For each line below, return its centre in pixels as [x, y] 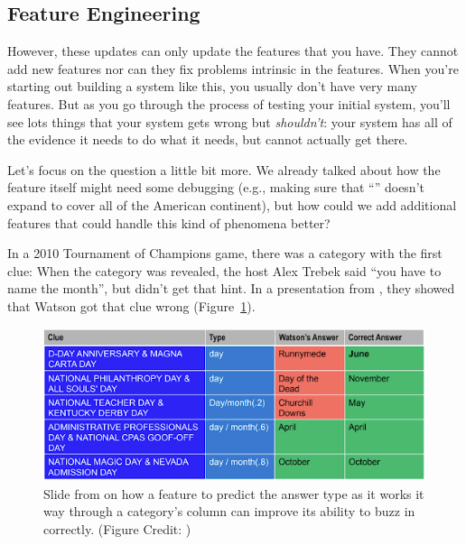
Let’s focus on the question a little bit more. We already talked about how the [224, 169]
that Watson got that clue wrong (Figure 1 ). [131, 305]
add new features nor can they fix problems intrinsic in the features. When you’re [233, 68]
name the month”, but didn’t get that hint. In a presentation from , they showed [231, 288]
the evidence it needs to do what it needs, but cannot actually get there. [208, 139]
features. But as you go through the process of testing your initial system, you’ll [229, 103]
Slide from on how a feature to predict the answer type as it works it [234, 493]
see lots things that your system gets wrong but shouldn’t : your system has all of [230, 121]
